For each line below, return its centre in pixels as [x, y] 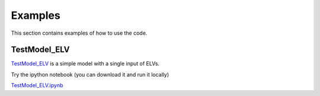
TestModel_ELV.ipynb [37, 85]
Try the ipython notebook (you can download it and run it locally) [90, 74]
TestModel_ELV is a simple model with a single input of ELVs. [85, 64]
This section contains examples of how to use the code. [79, 33]
